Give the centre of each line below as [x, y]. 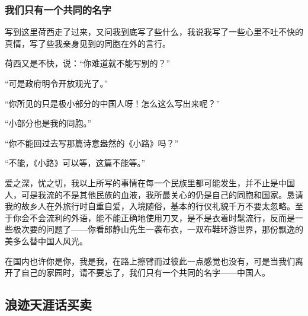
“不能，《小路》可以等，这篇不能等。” [75, 163]
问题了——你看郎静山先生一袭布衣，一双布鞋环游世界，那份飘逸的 [174, 229]
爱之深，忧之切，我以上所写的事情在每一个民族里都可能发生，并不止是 [142, 182]
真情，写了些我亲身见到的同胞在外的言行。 [88, 43]
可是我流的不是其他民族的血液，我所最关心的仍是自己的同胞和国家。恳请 [162, 194]
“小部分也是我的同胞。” [48, 123]
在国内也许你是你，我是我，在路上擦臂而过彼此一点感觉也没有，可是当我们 [150, 261]
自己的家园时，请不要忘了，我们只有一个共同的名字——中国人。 [145, 272]
